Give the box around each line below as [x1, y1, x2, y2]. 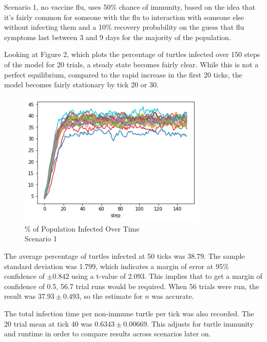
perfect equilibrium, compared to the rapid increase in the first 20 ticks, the [4, 69, 242, 80]
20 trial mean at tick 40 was [4, 318, 92, 329]
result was [4, 291, 36, 301]
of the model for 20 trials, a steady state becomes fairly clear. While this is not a [4, 59, 259, 69]
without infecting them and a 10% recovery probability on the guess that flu [4, 22, 244, 32]
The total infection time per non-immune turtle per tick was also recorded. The [4, 308, 254, 319]
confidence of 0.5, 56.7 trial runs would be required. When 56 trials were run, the [4, 280, 259, 291]
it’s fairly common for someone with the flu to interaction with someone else [4, 11, 244, 22]
